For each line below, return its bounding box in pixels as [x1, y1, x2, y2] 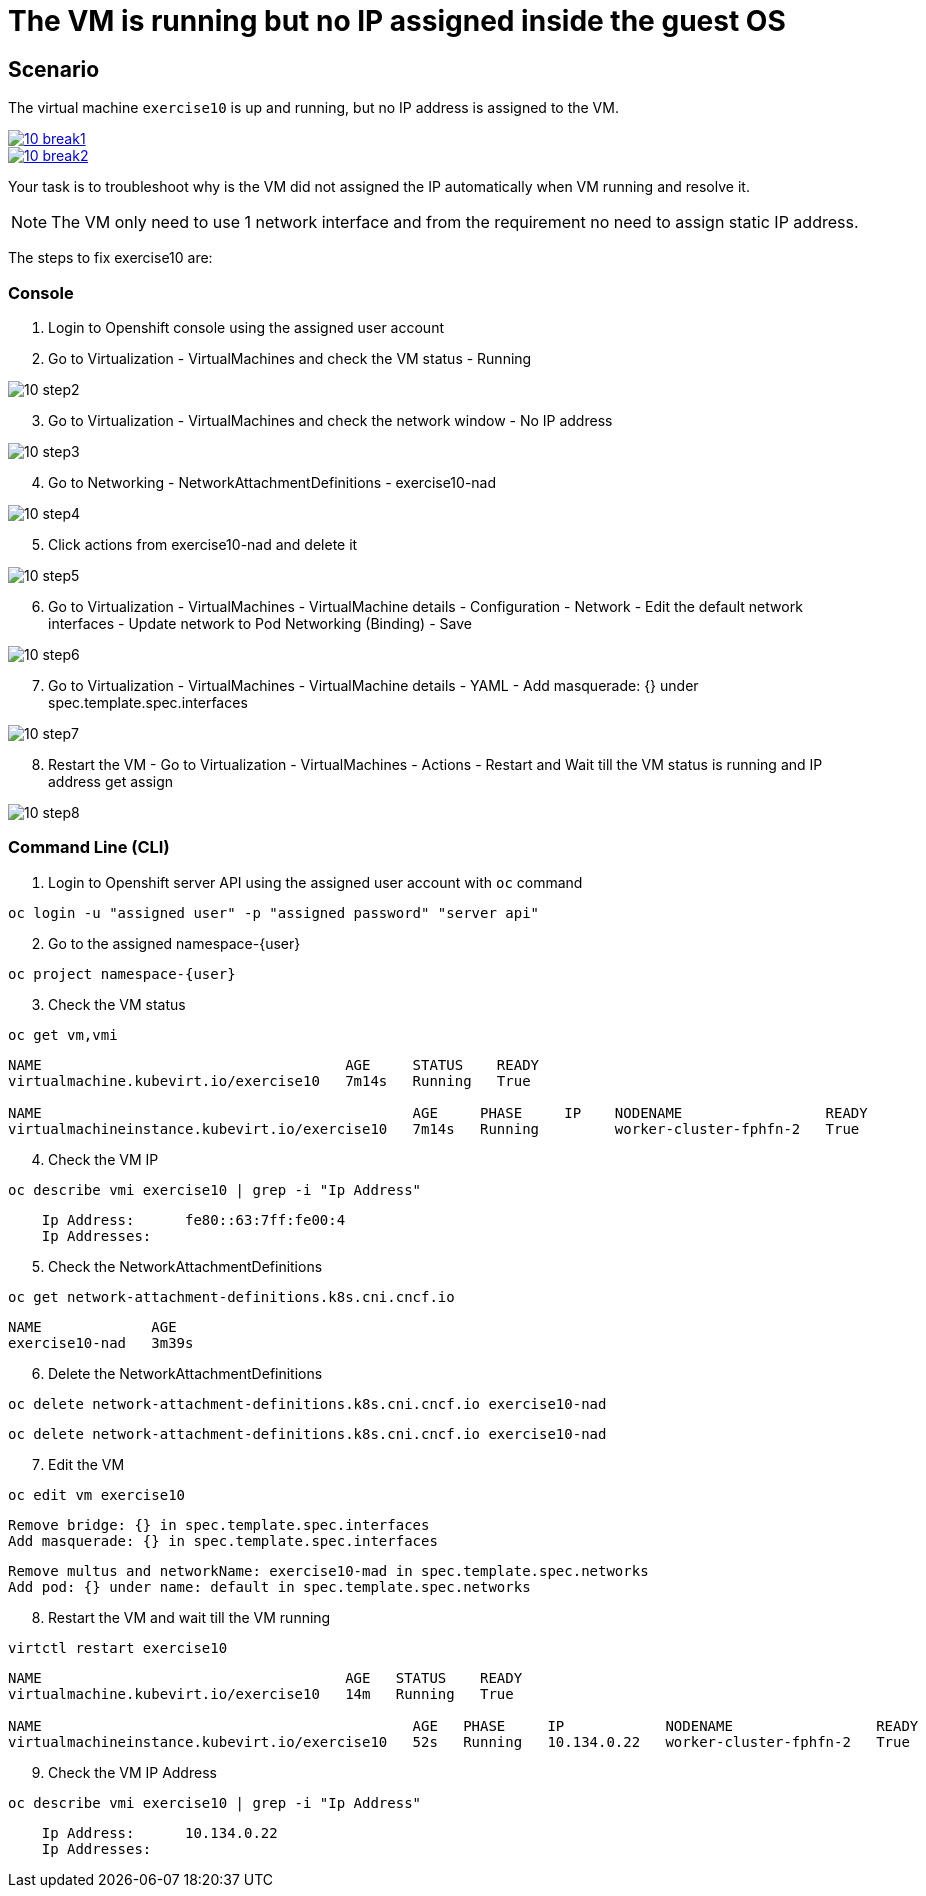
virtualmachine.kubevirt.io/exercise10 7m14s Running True [8, 1072, 531, 1089]
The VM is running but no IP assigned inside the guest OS [8, 4, 786, 38]
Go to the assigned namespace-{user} [48, 934, 301, 952]
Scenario [8, 56, 100, 82]
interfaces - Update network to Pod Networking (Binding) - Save [48, 614, 472, 632]
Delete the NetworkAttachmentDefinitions [48, 1364, 323, 1382]
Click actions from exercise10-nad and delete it [48, 535, 358, 553]
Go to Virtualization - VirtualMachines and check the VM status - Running [48, 349, 532, 367]
